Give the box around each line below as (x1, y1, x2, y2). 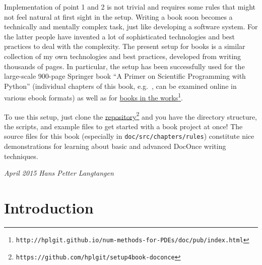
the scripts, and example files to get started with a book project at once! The (4, 121, 243, 131)
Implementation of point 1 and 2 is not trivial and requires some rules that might (4, 2, 256, 12)
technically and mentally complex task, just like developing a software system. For (4, 21, 258, 32)
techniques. (4, 150, 38, 161)
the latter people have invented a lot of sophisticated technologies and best (4, 31, 235, 41)
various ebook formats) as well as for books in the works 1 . (4, 91, 183, 102)
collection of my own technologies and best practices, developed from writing (4, 50, 241, 61)
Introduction (4, 197, 94, 218)
